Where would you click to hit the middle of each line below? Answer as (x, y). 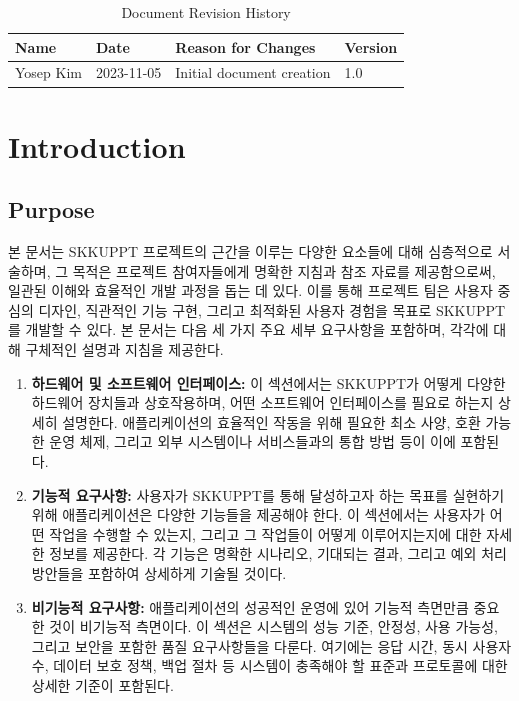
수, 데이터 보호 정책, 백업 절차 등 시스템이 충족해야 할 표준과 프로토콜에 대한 (269, 665)
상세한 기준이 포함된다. (102, 684)
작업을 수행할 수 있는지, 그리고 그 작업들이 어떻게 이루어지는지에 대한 (265, 533)
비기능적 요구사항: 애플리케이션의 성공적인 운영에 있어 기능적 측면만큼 (250, 606)
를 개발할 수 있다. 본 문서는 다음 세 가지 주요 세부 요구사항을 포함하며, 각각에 (248, 329)
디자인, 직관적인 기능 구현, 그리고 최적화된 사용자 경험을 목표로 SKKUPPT (272, 309)
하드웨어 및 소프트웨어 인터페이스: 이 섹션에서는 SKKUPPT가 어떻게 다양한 (268, 382)
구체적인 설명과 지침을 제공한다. (124, 349)
